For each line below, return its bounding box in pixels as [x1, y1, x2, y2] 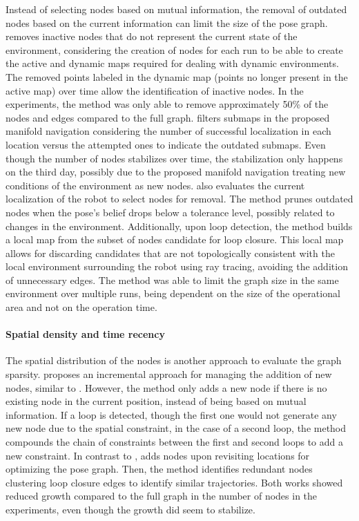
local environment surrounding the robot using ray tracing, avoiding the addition [6, 259, 348, 274]
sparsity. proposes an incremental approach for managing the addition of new [6, 367, 332, 381]
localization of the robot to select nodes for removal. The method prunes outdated [6, 191, 353, 206]
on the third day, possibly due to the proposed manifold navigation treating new [6, 164, 346, 179]
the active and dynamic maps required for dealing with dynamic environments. [6, 56, 339, 70]
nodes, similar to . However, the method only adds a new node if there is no [6, 380, 327, 395]
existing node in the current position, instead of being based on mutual [6, 394, 307, 408]
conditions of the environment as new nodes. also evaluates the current [6, 178, 305, 192]
